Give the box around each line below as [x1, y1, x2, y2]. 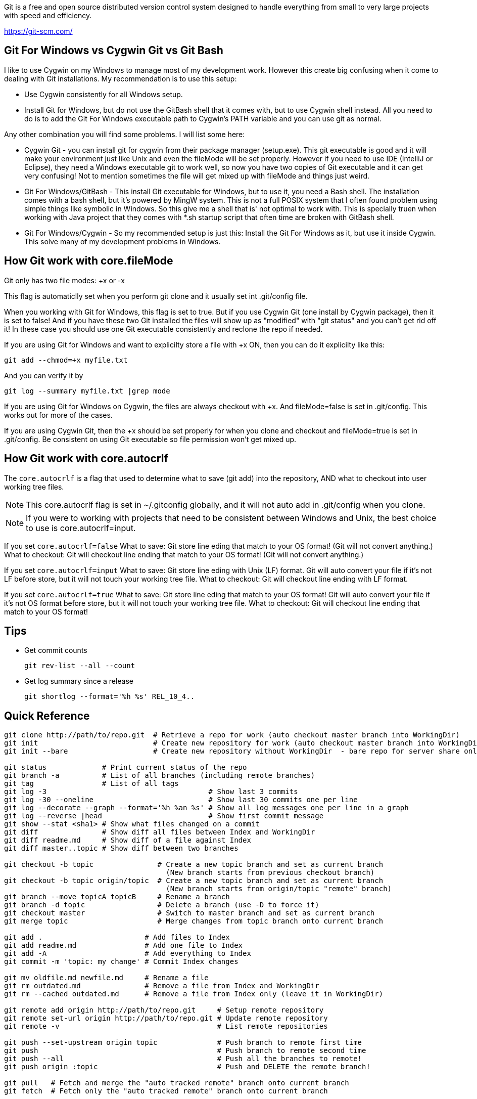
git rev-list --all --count [24, 662, 135, 670]
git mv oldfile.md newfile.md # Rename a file [4, 974, 209, 982]
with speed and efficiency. [4, 11, 92, 20]
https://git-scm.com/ [4, 27, 73, 35]
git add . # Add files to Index [4, 933, 230, 942]
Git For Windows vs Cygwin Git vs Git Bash [4, 44, 223, 57]
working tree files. [4, 482, 64, 491]
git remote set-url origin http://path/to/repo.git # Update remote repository [4, 1014, 328, 1023]
